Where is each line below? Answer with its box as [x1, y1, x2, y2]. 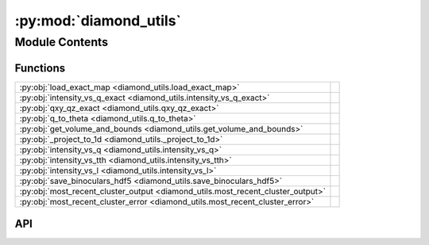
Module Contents [14, 35, 109, 49]
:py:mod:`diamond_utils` [14, 12, 182, 29]
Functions [14, 61, 66, 75]
